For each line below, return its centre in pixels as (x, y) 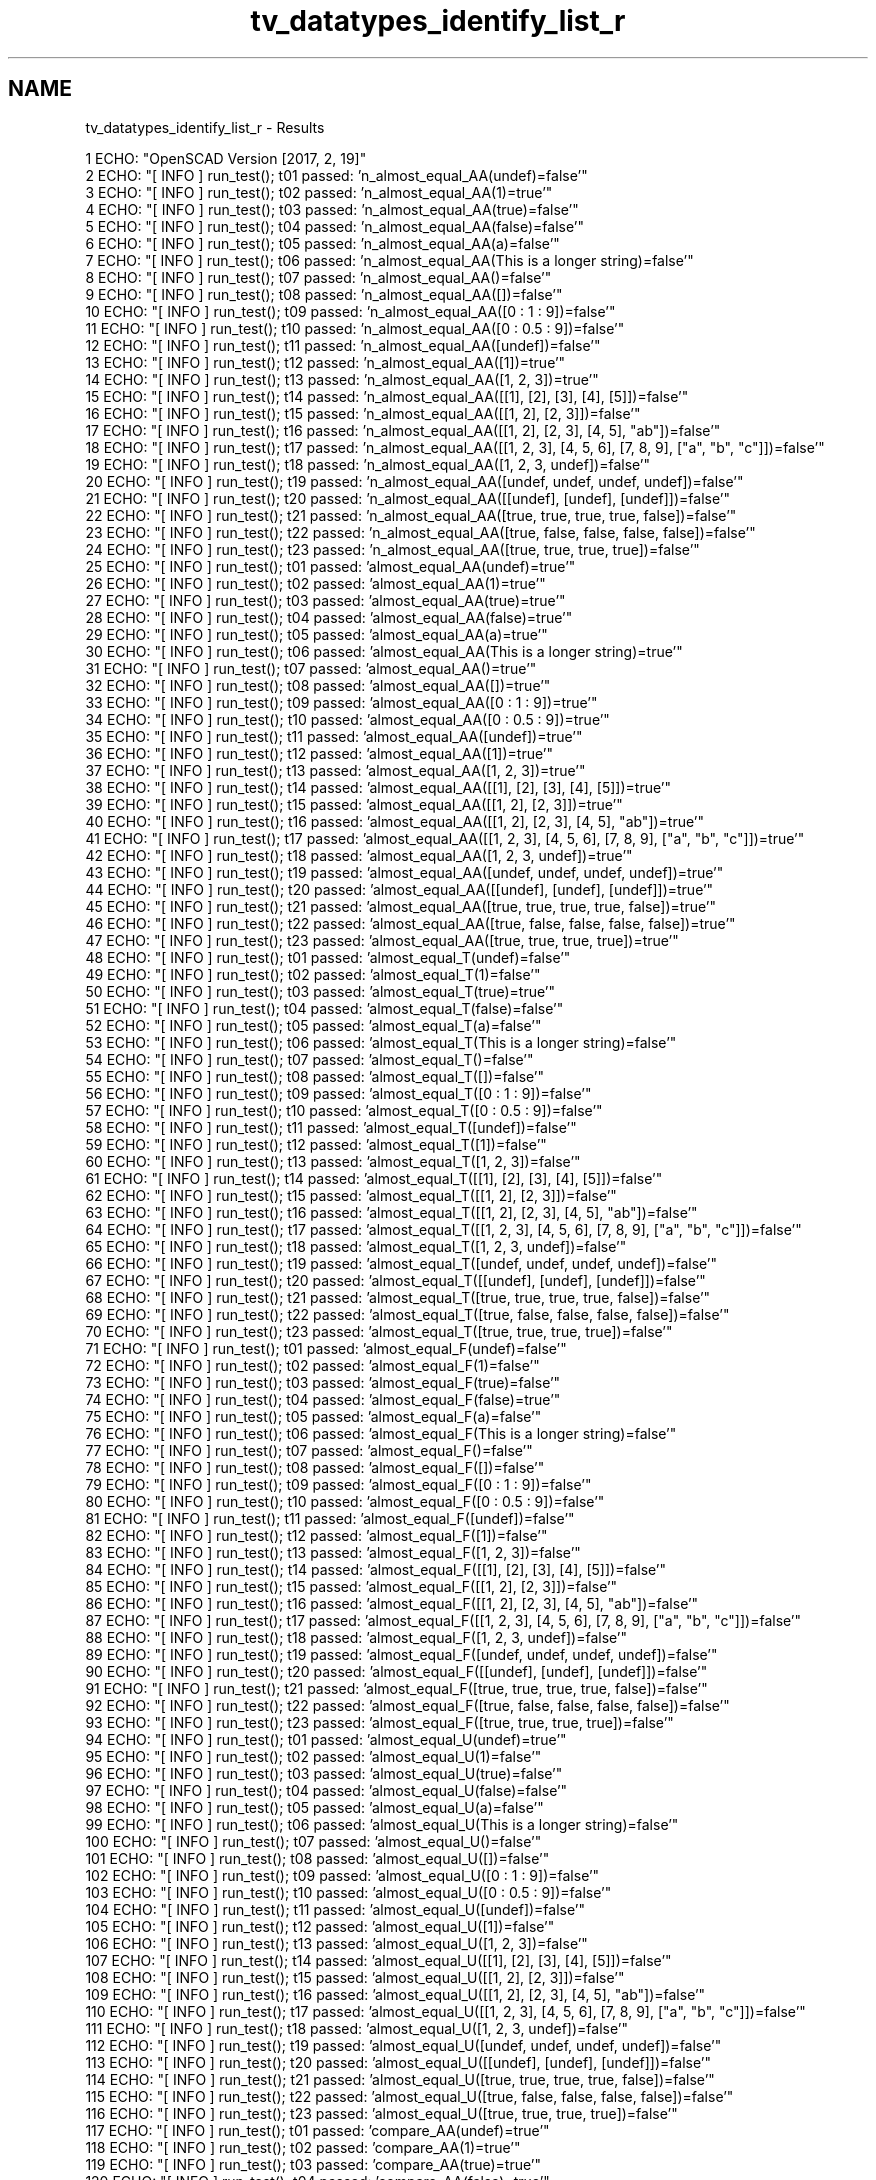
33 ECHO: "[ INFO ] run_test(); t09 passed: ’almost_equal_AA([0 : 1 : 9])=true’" (341, 702)
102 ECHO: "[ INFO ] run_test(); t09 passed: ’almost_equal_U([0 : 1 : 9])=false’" (342, 1875)
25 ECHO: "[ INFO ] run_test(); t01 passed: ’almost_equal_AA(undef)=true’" (330, 566)
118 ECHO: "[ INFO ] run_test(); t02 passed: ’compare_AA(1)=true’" (303, 2147)
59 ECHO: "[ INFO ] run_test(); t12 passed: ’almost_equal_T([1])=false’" (316, 1144)
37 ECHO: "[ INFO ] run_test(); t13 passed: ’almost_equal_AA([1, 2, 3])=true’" (335, 770)
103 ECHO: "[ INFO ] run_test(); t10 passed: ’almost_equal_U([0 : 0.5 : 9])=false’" (348, 1892)
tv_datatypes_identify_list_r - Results (205, 127)
